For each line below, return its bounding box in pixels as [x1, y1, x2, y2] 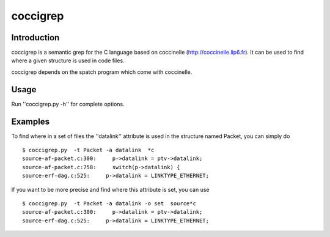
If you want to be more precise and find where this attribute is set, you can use [11, 186, 210, 193]
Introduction [11, 32, 60, 43]
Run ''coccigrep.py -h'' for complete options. [11, 100, 125, 108]
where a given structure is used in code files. [11, 57, 125, 64]
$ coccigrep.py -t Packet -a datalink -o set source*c [22, 200, 197, 207]
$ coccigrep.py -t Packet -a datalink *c [22, 147, 155, 154]
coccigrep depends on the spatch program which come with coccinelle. [11, 68, 193, 76]
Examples [11, 116, 50, 126]
